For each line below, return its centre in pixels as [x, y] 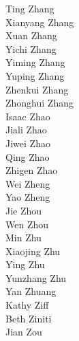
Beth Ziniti [29, 318]
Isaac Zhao [28, 116]
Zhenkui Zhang [37, 89]
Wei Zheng [28, 183]
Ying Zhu [25, 264]
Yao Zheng [28, 197]
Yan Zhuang [31, 291]
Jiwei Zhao [28, 143]
